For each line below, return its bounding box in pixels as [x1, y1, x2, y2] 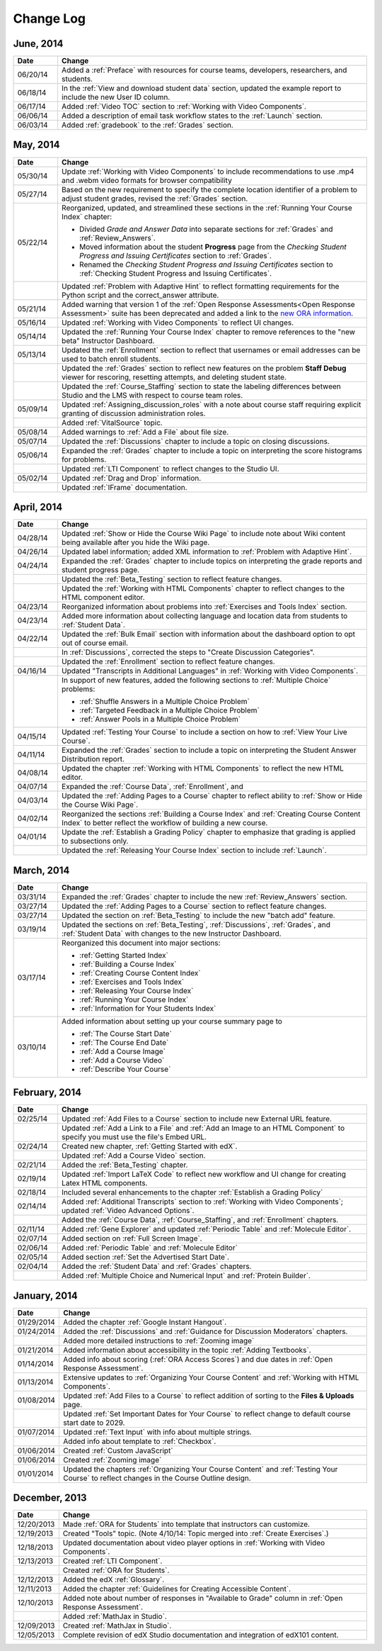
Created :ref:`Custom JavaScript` [63, 1445, 173, 1455]
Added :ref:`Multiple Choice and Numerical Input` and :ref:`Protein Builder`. [61, 1271, 311, 1281]
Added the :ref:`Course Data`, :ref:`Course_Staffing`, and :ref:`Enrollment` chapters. [61, 1215, 339, 1225]
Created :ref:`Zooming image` [63, 1455, 162, 1465]
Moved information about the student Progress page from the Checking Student [79, 242, 347, 252]
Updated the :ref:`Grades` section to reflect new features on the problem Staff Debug [61, 363, 347, 373]
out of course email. [61, 638, 129, 648]
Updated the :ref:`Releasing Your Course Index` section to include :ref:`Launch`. [61, 846, 327, 856]
